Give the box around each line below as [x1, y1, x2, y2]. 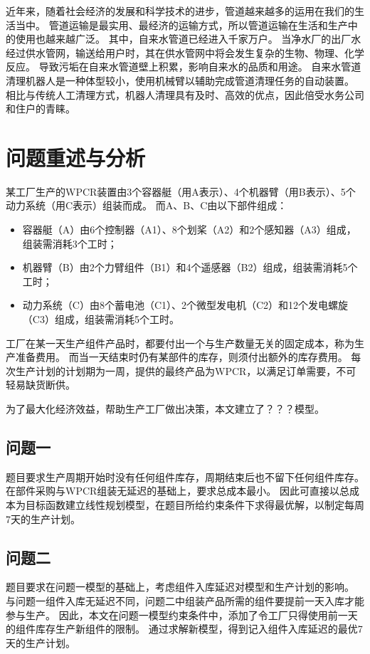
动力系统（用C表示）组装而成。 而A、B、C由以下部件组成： [6, 198, 287, 213]
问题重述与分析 [6, 142, 146, 172]
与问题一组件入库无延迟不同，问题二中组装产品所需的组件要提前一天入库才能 [6, 593, 364, 608]
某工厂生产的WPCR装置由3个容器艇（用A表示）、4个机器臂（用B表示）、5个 [6, 184, 356, 199]
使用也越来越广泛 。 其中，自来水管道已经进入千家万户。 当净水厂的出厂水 [15, 31, 361, 46]
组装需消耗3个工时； [22, 236, 117, 250]
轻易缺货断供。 [6, 377, 75, 392]
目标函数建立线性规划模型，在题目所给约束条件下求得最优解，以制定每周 [25, 497, 364, 512]
